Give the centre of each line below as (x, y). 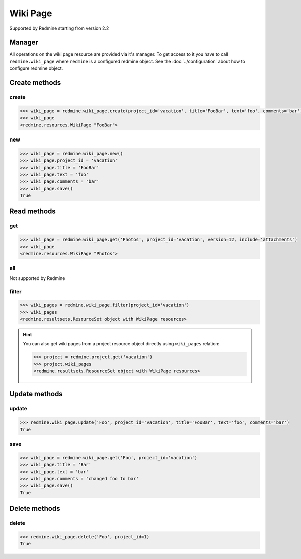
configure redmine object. (36, 68)
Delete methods (35, 509)
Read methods (33, 212)
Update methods (36, 394)
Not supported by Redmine (37, 278)
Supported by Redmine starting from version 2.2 (59, 28)
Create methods (35, 83)
